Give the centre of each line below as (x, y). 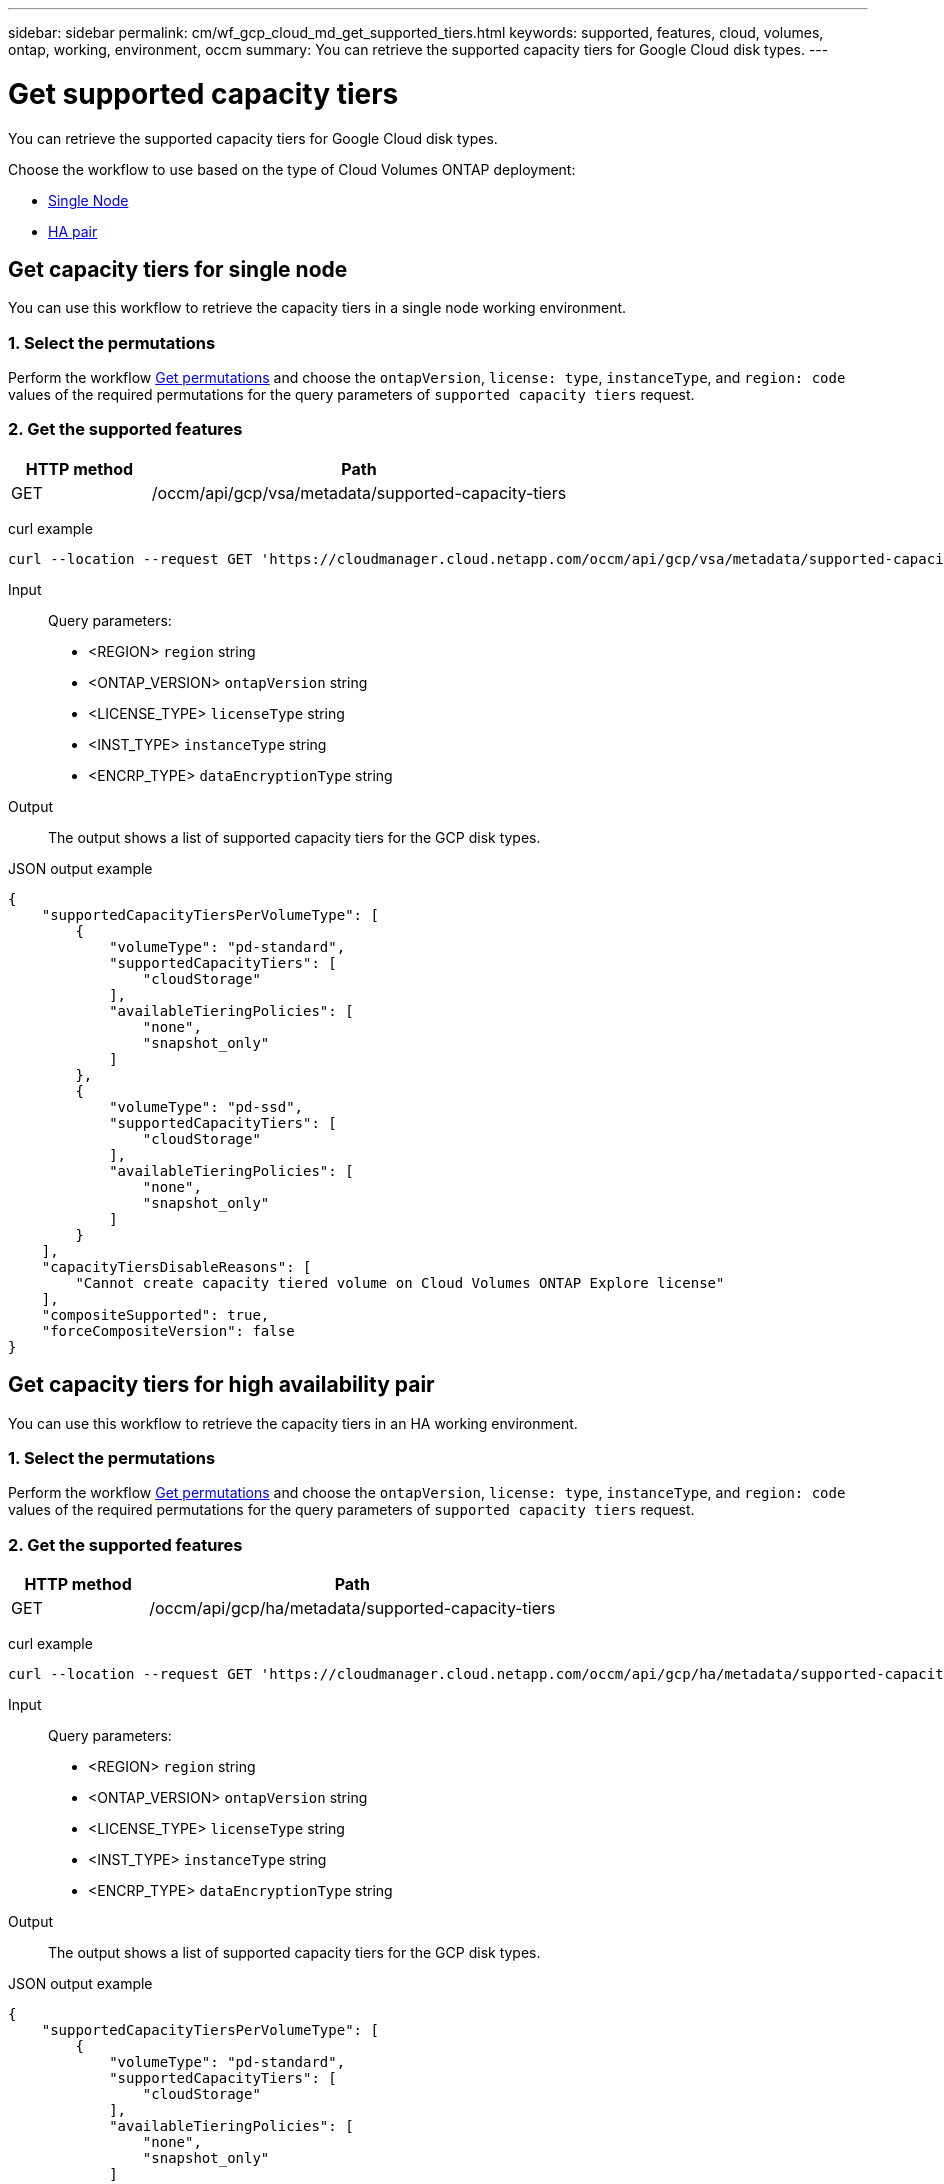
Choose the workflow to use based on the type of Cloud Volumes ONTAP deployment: (292, 169)
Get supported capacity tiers (203, 93)
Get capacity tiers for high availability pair (221, 1385)
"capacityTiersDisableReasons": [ (176, 1266)
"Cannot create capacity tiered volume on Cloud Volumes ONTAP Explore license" (400, 1282)
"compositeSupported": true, (155, 1314)
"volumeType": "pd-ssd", (206, 1106)
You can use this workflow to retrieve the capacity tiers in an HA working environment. (293, 1423)
